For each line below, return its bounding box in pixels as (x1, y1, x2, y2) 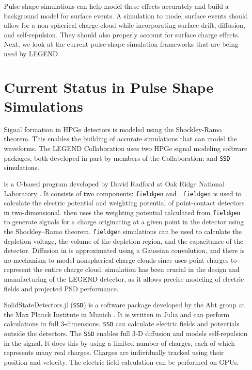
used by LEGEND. (4, 48, 60, 58)
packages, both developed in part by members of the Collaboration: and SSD (4, 152, 230, 163)
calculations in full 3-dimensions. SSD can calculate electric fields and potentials (4, 319, 239, 329)
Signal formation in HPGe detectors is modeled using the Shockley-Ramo (4, 124, 222, 134)
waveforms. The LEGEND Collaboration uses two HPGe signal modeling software (4, 143, 248, 153)
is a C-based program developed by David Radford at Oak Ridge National (4, 178, 224, 188)
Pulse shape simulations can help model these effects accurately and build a (4, 1, 229, 11)
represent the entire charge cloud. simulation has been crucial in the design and (4, 264, 240, 274)
